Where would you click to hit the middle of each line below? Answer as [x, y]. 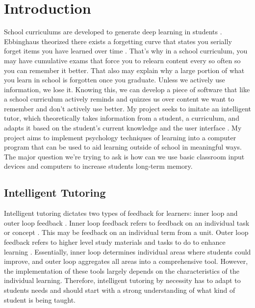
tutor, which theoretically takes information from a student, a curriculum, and [122, 118]
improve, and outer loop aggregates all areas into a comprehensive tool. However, [126, 261]
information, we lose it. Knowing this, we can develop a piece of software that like [127, 89]
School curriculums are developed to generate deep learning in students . [113, 32]
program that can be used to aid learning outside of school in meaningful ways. [123, 147]
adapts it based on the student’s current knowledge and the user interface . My [123, 128]
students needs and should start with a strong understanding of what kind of [120, 290]
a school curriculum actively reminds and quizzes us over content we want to [119, 99]
